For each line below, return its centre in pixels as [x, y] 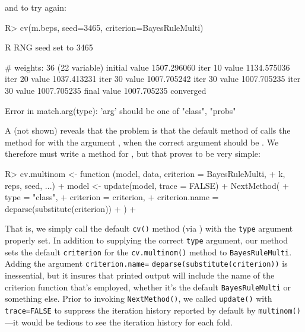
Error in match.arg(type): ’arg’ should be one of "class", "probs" [120, 110]
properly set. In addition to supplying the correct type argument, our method [147, 240]
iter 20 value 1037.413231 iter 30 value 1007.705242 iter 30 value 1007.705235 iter [153, 79]
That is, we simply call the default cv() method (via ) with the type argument [149, 228]
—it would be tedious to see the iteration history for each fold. [119, 322]
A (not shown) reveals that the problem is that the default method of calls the [148, 130]
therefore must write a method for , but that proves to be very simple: [133, 154]
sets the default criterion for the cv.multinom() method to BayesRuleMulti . [148, 252]
